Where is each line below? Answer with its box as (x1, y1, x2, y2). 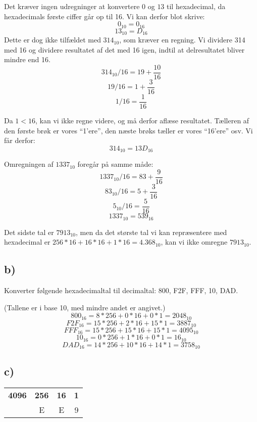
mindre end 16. (4, 54, 50, 65)
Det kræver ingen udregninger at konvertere (4, 1, 140, 11)
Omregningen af (4, 159, 54, 169)
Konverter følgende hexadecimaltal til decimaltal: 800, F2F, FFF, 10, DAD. (4, 285, 238, 295)
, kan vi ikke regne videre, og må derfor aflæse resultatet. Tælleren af (35, 115, 249, 126)
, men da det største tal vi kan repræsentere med (76, 226, 227, 237)
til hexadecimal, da (167, 1, 226, 11)
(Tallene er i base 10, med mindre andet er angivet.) (4, 302, 166, 312)
